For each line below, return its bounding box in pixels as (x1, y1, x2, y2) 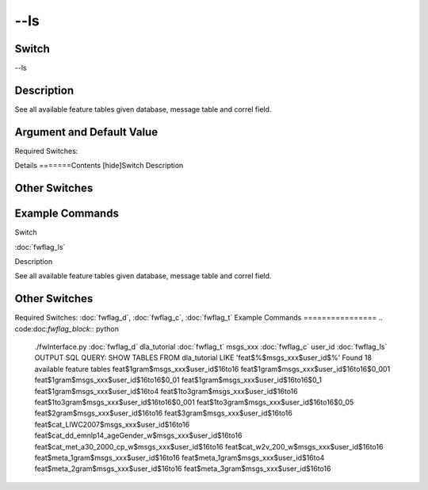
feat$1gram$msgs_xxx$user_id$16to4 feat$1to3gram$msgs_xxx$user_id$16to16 (34, 386, 298, 396)
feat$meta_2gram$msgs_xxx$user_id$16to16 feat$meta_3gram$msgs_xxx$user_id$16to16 (34, 464, 331, 473)
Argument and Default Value (14, 125, 159, 139)
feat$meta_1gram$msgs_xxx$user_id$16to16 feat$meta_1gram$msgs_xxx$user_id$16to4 (34, 453, 325, 462)
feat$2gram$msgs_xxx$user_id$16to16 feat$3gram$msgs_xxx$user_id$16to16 (34, 408, 292, 418)
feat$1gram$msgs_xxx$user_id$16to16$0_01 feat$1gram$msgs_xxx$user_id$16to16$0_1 (34, 375, 323, 385)
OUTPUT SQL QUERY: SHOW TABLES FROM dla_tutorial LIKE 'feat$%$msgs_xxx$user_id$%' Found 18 (34, 353, 373, 362)
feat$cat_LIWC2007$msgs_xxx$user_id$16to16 (34, 419, 190, 429)
